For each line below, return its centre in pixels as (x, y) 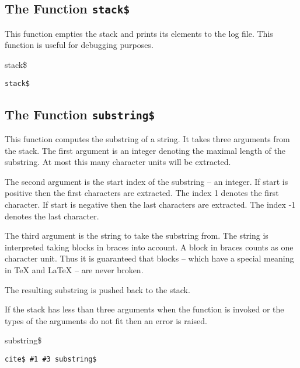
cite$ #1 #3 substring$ (51, 359)
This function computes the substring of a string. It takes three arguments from (147, 139)
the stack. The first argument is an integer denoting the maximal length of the (145, 150)
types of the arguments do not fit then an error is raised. (106, 320)
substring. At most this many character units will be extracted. (118, 162)
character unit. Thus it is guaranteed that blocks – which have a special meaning (149, 258)
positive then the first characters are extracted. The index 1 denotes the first (142, 193)
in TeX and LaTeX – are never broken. (74, 269)
